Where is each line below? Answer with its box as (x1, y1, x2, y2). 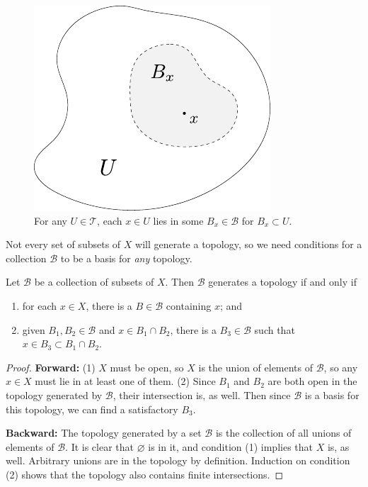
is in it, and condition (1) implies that (148, 439, 313, 454)
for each (22, 298, 57, 313)
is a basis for (304, 387, 360, 402)
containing (166, 298, 212, 313)
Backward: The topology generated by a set (6, 425, 202, 440)
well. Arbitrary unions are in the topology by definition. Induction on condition (6, 453, 350, 468)
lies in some (153, 213, 204, 228)
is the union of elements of (198, 359, 314, 374)
